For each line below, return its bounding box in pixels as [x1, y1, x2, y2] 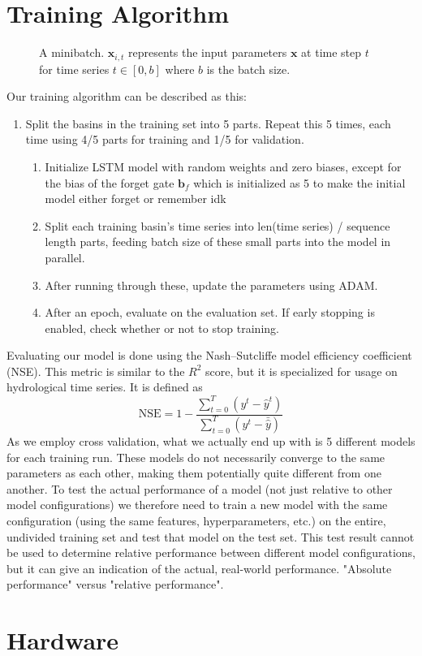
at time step [301, 44, 362, 61]
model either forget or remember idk [45, 190, 226, 207]
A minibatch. [39, 44, 105, 61]
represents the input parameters [128, 44, 287, 61]
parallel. [45, 248, 85, 265]
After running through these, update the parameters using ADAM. [45, 276, 378, 293]
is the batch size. [206, 60, 291, 77]
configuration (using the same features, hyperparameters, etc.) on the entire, [6, 511, 386, 529]
